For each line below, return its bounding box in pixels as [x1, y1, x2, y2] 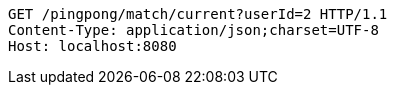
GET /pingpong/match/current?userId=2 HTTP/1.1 [8, 6, 388, 22]
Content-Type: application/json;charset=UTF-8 [8, 22, 379, 38]
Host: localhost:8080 [8, 38, 177, 54]
